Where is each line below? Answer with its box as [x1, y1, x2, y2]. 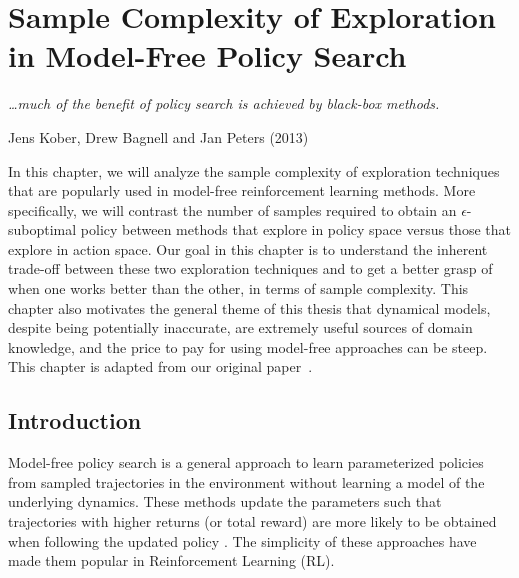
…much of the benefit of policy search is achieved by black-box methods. [8, 93, 440, 114]
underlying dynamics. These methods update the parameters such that [8, 491, 442, 512]
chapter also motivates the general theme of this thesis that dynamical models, [8, 297, 491, 318]
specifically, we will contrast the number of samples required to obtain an [8, 199, 457, 220]
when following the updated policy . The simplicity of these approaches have [8, 530, 477, 551]
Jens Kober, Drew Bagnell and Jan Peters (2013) [8, 126, 309, 147]
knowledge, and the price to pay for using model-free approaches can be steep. [8, 336, 488, 357]
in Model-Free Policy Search [8, 35, 407, 76]
